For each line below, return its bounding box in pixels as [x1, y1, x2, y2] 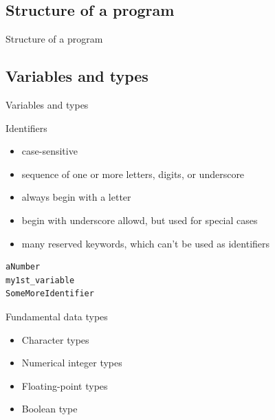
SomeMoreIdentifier [5, 289, 94, 299]
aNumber [5, 262, 41, 272]
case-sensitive [21, 144, 78, 158]
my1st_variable [5, 275, 75, 285]
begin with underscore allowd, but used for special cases [21, 212, 258, 227]
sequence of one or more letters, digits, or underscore [21, 166, 245, 181]
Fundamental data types [5, 309, 108, 323]
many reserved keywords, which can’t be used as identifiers [21, 236, 270, 250]
